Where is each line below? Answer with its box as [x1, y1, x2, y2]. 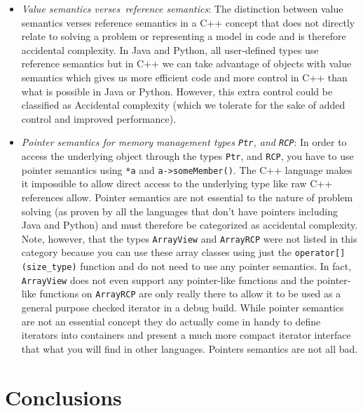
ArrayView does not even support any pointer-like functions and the [21, 272, 314, 287]
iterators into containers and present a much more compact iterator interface [21, 328, 351, 342]
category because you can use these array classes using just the [21, 245, 292, 260]
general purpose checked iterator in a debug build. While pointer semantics [21, 299, 344, 314]
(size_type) [21, 262, 77, 272]
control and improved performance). [21, 111, 177, 126]
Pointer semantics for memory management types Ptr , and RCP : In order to [21, 135, 347, 149]
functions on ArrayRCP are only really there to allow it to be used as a [39, 286, 341, 301]
